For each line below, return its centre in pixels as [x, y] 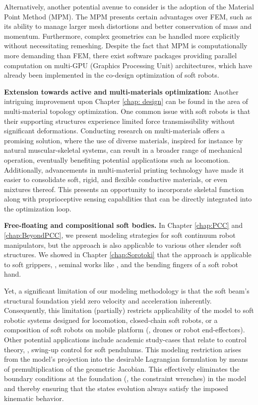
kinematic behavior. [34, 398]
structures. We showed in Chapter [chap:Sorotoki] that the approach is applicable [128, 254]
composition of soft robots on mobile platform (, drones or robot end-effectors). [125, 330]
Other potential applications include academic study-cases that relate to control [125, 339]
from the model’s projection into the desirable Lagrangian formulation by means [126, 359]
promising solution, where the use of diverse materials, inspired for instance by [124, 140]
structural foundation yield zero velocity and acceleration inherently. [108, 300]
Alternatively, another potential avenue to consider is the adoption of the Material [129, 6]
